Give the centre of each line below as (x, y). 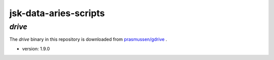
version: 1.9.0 (36, 48)
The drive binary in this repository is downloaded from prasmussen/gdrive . (88, 39)
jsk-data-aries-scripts (57, 13)
